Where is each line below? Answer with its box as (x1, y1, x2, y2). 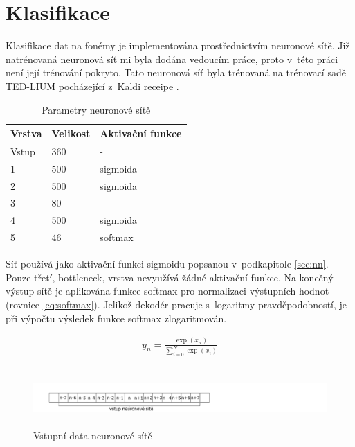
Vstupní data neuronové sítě (33, 428, 152, 443)
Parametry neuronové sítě (42, 102, 151, 116)
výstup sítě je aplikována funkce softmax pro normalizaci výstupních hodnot (6, 283, 329, 298)
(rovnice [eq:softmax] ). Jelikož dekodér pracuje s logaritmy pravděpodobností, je (6, 297, 347, 312)
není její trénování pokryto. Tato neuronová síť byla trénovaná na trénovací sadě (6, 65, 346, 80)
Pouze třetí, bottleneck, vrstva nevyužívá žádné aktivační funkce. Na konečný (6, 270, 334, 284)
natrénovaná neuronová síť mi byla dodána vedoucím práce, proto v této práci (6, 51, 338, 66)
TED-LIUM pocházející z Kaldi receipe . (6, 78, 179, 93)
